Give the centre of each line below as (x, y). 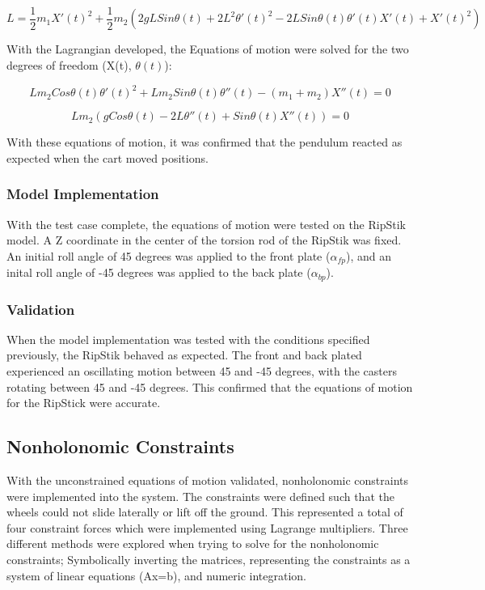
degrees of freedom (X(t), (69, 65)
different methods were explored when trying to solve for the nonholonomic (193, 543)
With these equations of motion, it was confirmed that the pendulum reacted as (205, 142)
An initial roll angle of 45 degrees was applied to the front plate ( (169, 255)
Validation (41, 309)
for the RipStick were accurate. (84, 403)
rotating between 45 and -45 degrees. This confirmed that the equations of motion (210, 386)
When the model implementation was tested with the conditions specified (188, 339)
